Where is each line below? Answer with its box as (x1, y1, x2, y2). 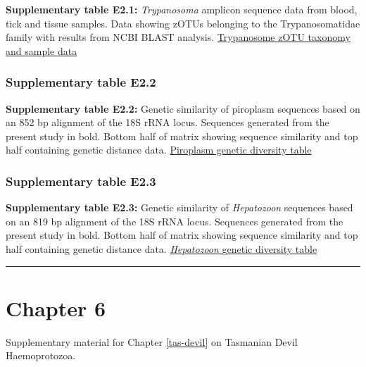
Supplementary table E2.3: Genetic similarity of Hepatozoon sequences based (6, 200, 353, 215)
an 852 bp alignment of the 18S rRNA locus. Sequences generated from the (6, 115, 329, 130)
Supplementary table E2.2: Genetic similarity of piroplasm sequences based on (6, 101, 360, 116)
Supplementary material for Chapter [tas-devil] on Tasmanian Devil (6, 334, 298, 349)
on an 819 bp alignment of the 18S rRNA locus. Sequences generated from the (6, 213, 343, 228)
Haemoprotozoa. (6, 348, 76, 363)
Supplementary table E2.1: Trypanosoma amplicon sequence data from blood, (6, 2, 358, 16)
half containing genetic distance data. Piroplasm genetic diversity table (6, 142, 312, 157)
